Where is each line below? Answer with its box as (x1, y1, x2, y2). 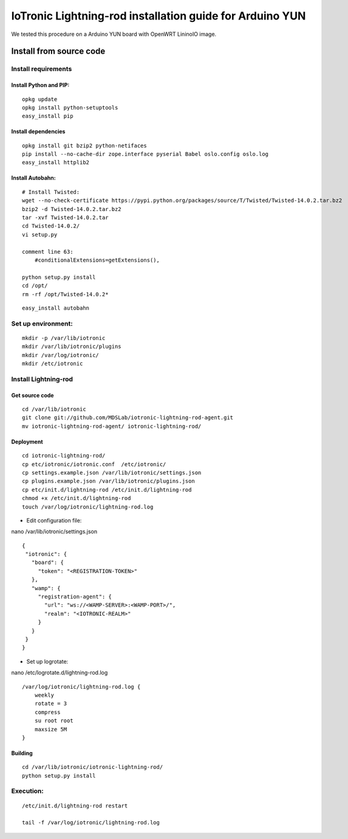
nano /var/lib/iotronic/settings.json (11, 528, 98, 535)
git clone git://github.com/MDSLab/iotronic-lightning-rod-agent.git (22, 414, 234, 421)
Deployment (11, 438, 43, 445)
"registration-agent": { (38, 593, 112, 601)
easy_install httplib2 (22, 159, 90, 166)
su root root (34, 717, 73, 724)
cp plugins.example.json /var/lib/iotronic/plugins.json (22, 478, 196, 485)
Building (11, 749, 33, 757)
